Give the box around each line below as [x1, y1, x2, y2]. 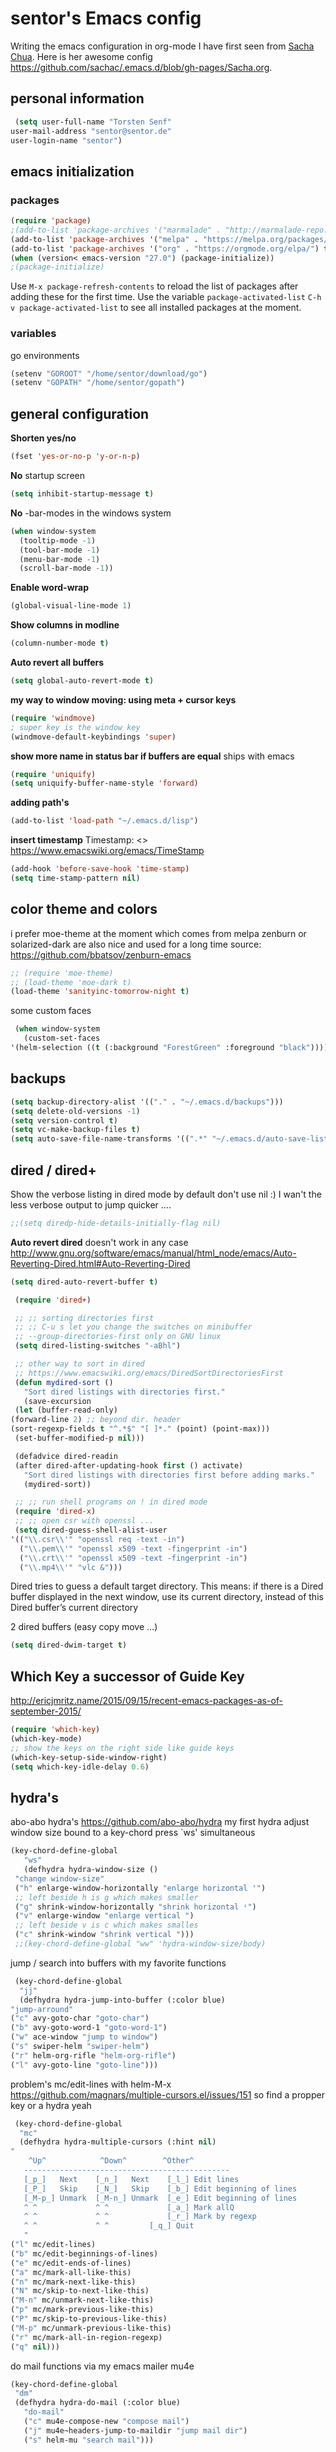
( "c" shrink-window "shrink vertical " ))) [14, 1930, 195, 1940]
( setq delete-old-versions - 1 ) [10, 1106, 141, 1116]
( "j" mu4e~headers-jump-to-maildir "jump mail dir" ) [23, 2425, 248, 2436]
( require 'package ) [10, 216, 92, 226]
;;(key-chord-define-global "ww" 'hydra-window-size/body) [14, 1939, 267, 1949]
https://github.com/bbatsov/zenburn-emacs [10, 948, 192, 961]
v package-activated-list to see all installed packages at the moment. [10, 302, 302, 314]
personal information [10, 90, 145, 107]
